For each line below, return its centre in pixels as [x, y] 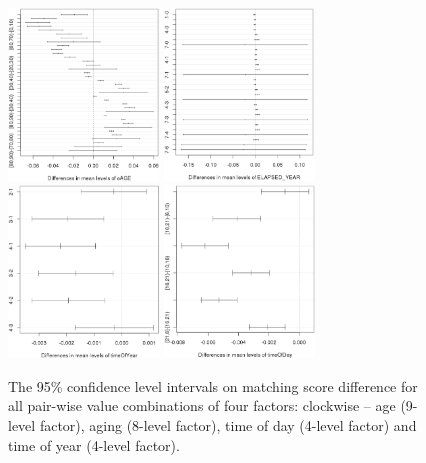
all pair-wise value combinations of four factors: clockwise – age [202, 405]
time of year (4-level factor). [94, 444]
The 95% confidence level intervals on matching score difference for [213, 385]
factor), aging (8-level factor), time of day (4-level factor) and [228, 424]
